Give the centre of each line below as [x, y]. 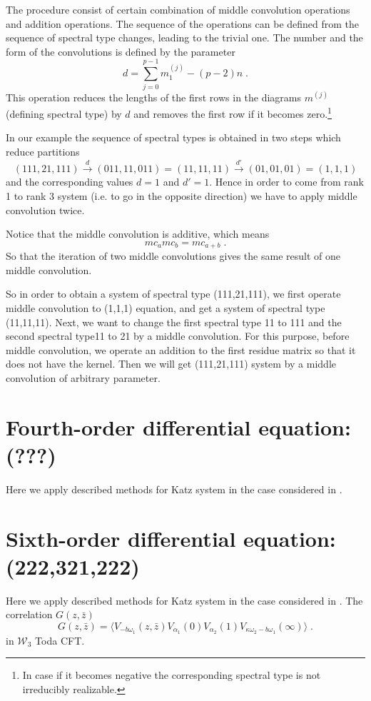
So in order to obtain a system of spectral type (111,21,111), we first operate [173, 294]
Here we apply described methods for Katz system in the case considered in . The [184, 600]
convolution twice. [45, 210]
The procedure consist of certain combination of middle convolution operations [178, 9]
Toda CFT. [60, 640]
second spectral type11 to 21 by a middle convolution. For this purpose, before [178, 336]
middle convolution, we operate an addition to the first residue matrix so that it [181, 349]
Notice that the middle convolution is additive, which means [138, 234]
